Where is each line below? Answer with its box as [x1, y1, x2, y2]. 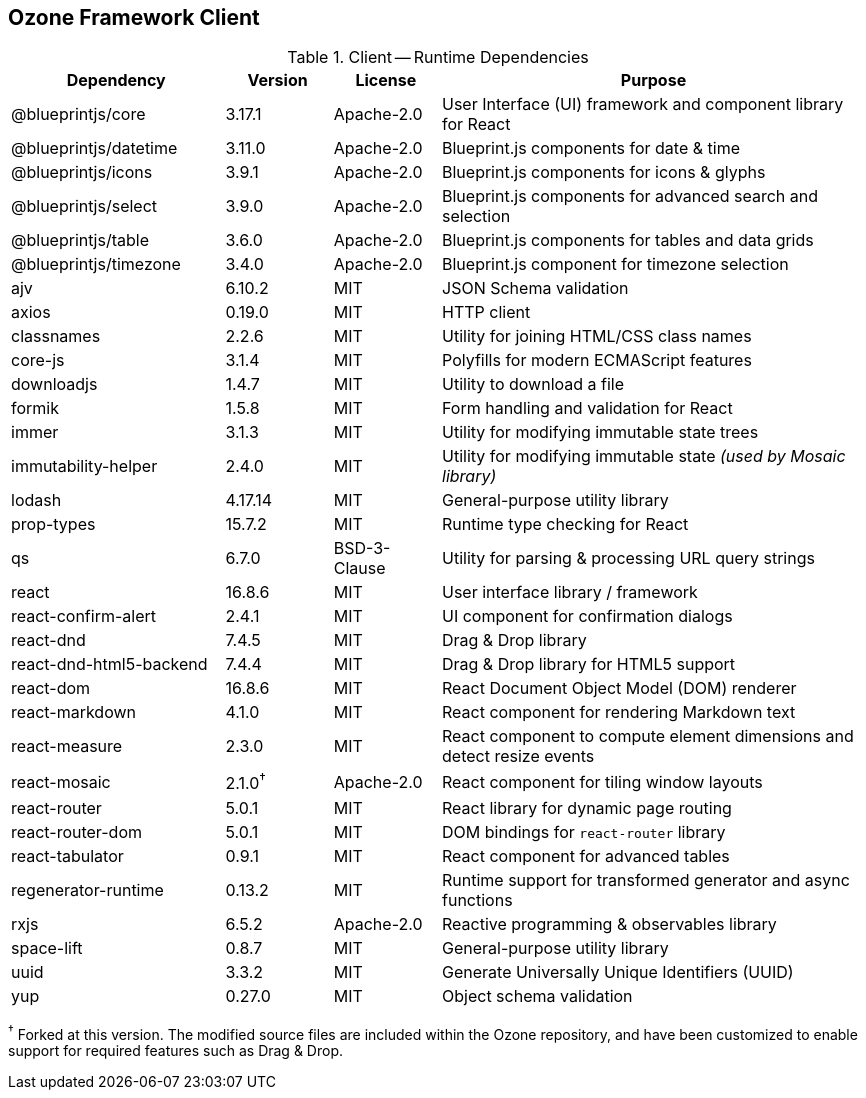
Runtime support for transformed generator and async [442, 869, 850, 890]
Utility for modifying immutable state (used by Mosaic [442, 446, 846, 467]
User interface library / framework [442, 582, 698, 603]
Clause [333, 558, 386, 579]
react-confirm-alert [11, 606, 156, 627]
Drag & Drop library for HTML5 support [442, 654, 736, 675]
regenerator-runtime [11, 879, 164, 900]
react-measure [11, 736, 123, 757]
